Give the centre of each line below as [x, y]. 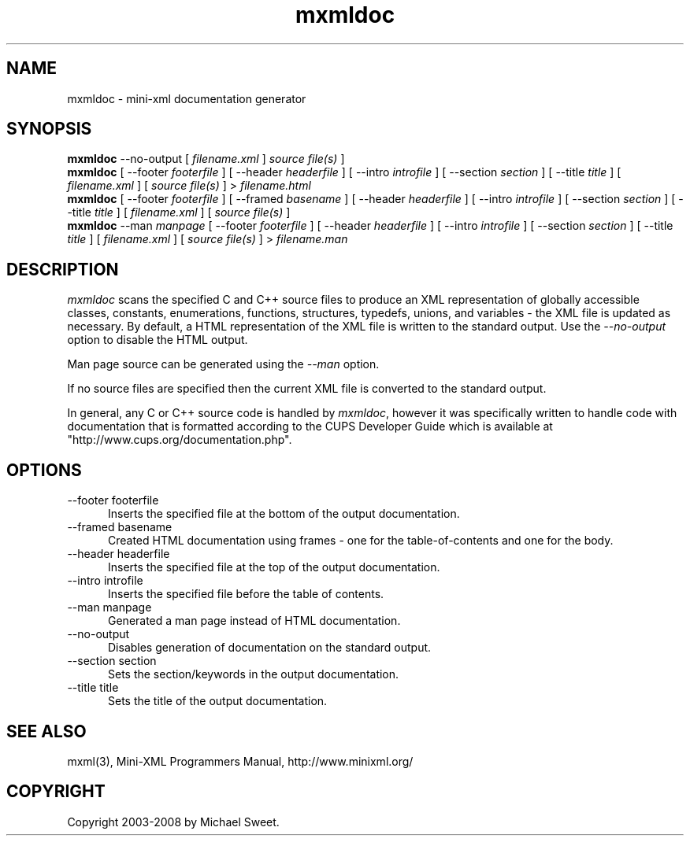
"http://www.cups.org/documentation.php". [180, 440]
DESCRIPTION [63, 269]
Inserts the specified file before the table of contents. [246, 594]
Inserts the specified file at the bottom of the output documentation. [284, 514]
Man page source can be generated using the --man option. [223, 364]
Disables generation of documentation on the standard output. [270, 648]
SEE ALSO [46, 731]
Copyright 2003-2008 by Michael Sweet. [173, 822]
